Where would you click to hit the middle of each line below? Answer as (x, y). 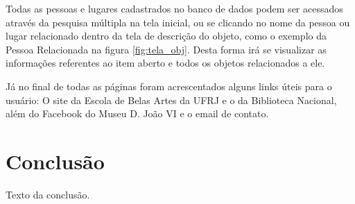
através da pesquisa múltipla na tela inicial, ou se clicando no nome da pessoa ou (178, 22)
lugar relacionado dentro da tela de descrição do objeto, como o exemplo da (166, 36)
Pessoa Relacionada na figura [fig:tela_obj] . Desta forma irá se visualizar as (166, 49)
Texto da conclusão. (48, 194)
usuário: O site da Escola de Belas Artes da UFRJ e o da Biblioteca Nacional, (171, 100)
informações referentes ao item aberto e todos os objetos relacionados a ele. (165, 63)
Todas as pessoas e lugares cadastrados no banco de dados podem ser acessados (174, 8)
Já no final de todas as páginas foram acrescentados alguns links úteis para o (169, 86)
